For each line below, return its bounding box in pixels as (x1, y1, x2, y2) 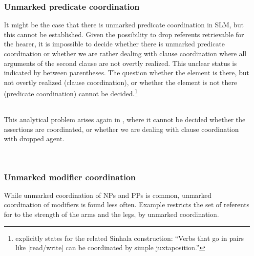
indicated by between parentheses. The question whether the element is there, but (4, 67, 250, 78)
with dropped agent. (4, 133, 64, 144)
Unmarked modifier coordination (4, 171, 136, 183)
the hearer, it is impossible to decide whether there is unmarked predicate (4, 39, 225, 49)
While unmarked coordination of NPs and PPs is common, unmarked (4, 190, 212, 200)
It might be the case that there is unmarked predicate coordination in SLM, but (4, 20, 244, 30)
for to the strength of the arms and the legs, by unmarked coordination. (4, 209, 219, 219)
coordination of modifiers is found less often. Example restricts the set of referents (4, 199, 250, 210)
